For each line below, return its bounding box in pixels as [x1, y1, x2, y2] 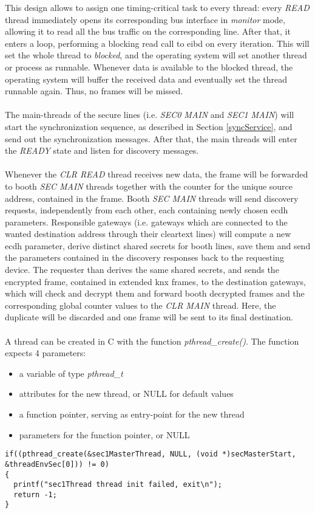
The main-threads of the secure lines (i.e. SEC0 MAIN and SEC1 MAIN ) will [5, 108, 294, 121]
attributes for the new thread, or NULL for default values [19, 387, 234, 400]
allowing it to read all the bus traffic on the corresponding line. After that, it [5, 25, 291, 38]
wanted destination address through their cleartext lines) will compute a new [5, 227, 291, 240]
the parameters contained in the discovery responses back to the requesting [5, 251, 284, 264]
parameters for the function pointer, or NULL [19, 428, 190, 441]
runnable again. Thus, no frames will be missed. [5, 84, 183, 97]
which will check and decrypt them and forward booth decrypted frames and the [5, 287, 305, 300]
